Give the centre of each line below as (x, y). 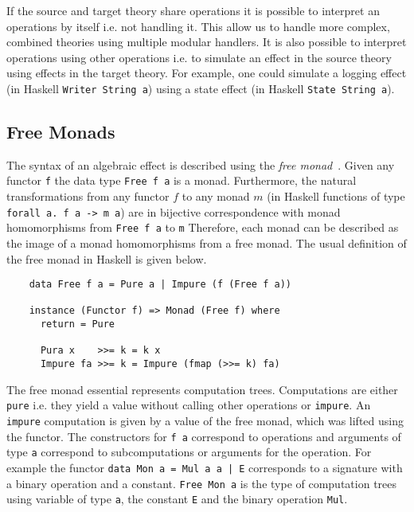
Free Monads (61, 132)
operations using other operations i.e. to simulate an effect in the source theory (199, 57)
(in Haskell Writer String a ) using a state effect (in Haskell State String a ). (201, 88)
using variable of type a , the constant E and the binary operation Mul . (177, 499)
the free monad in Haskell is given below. (107, 258)
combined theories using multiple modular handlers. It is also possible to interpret (207, 42)
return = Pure (78, 324)
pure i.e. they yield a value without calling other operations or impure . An (189, 405)
